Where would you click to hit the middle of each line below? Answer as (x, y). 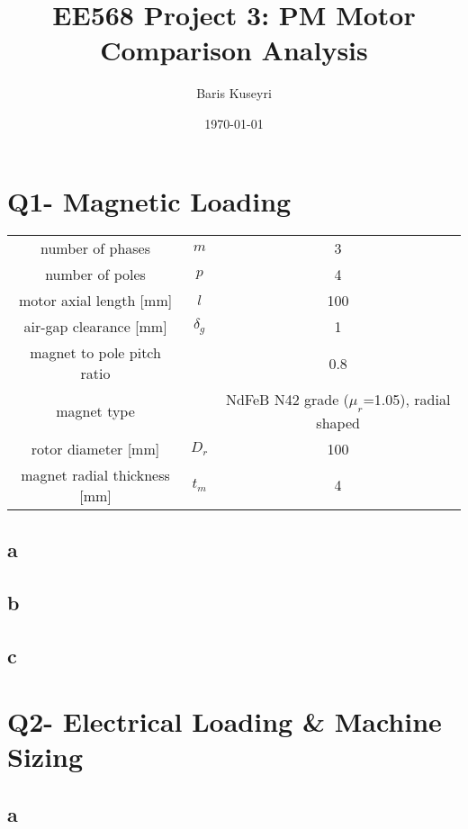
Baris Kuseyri (234, 93)
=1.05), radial (407, 400)
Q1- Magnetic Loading (149, 200)
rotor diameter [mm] (95, 448)
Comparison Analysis (234, 50)
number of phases (96, 248)
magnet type (95, 411)
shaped (338, 422)
